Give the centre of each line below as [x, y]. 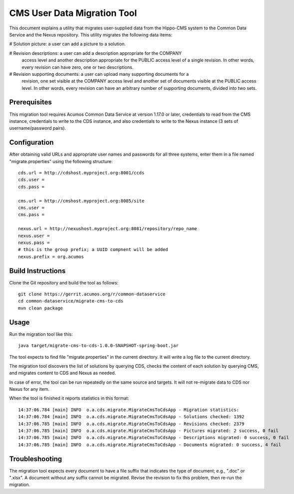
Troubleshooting [36, 459]
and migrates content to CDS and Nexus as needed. [63, 373]
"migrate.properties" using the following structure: [61, 161]
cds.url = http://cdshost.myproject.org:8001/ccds [81, 173]
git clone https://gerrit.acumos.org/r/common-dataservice [92, 294]
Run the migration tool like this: [41, 334]
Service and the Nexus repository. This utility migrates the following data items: [91, 34]
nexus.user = [34, 236]
